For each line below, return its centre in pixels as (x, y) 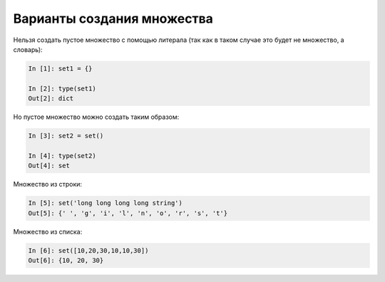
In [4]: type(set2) (62, 156)
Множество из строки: (47, 184)
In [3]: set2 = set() (66, 136)
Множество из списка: (48, 231)
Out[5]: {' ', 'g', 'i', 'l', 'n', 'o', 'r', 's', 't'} (128, 213)
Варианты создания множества (113, 19)
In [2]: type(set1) (62, 88)
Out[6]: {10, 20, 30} (66, 260)
